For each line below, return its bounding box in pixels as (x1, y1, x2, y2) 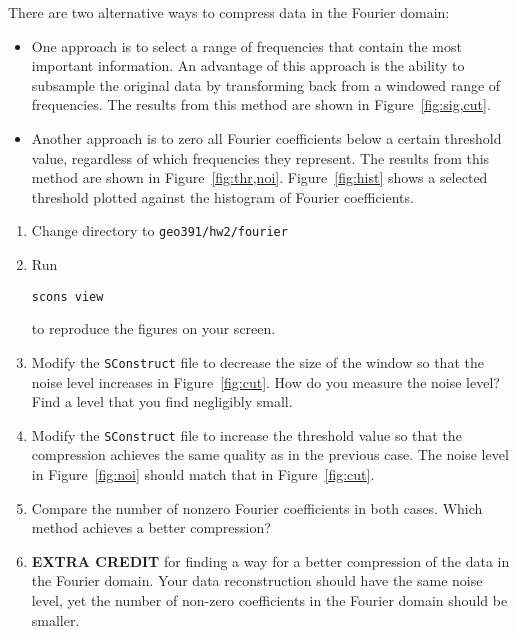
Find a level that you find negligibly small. (31, 391, 293, 412)
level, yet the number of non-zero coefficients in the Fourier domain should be (31, 589, 508, 610)
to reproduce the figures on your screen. (31, 318, 276, 339)
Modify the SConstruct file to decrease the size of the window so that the (31, 351, 484, 372)
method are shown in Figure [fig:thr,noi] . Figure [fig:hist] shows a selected (31, 167, 488, 188)
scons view (31, 289, 104, 304)
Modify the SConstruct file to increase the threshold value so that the (31, 424, 462, 445)
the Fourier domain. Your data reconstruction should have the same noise (31, 570, 483, 591)
